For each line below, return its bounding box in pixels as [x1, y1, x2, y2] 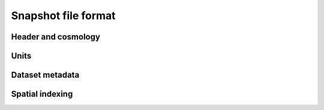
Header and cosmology [11, 32, 100, 42]
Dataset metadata [11, 70, 80, 80]
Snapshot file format [11, 9, 116, 22]
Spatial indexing [11, 89, 73, 99]
